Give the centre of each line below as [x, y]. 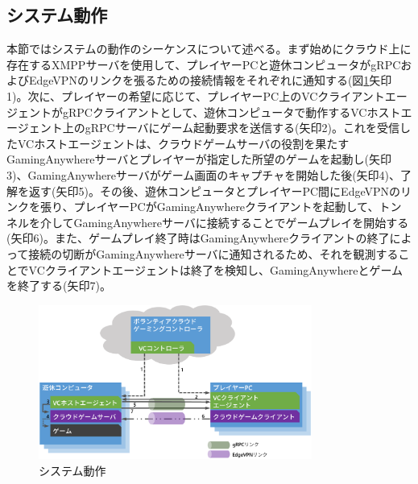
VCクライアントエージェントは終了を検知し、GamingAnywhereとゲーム [215, 269]
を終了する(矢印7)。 [59, 285]
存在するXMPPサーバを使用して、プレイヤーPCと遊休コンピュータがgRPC [204, 64]
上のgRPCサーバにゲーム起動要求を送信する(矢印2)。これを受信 [231, 128]
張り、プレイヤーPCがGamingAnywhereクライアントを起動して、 [209, 207]
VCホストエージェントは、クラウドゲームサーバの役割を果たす [183, 143]
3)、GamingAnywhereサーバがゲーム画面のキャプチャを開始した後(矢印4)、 [204, 174]
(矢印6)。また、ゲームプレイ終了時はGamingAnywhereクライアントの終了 [198, 238]
